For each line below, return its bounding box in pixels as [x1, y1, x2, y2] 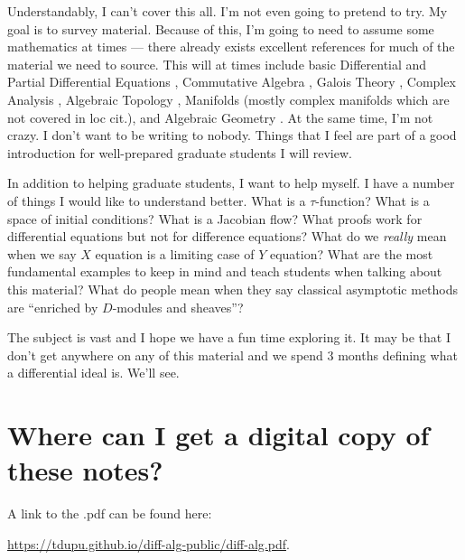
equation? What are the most [269, 244, 433, 263]
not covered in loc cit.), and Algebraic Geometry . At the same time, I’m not [7, 107, 433, 126]
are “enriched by [7, 297, 98, 316]
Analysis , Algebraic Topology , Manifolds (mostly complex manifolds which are [7, 89, 450, 108]
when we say [7, 244, 77, 263]
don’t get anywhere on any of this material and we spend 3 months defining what [7, 345, 458, 364]
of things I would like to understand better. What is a [7, 191, 306, 210]
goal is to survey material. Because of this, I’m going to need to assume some [7, 19, 434, 38]
